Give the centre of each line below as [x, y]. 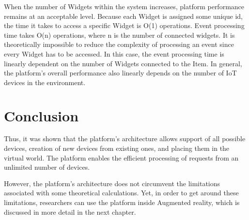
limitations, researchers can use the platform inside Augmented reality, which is [122, 202]
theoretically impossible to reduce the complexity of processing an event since [119, 44]
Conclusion [41, 115]
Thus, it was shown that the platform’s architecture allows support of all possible [125, 139]
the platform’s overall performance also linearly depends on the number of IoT [120, 73]
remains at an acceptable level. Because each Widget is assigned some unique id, [123, 16]
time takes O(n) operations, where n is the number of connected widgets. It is [119, 35]
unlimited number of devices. [47, 167]
